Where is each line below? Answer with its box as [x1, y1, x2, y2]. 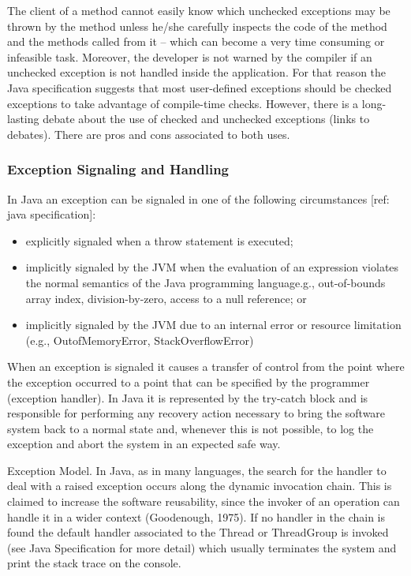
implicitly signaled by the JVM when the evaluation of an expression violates [25, 259, 399, 275]
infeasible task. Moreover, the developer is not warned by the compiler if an [7, 48, 372, 65]
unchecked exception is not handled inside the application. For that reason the [7, 64, 387, 80]
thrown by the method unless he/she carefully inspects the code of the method [7, 17, 387, 34]
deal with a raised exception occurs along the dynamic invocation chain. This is [7, 477, 392, 494]
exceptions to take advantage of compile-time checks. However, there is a [7, 95, 359, 111]
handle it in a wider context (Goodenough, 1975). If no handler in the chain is [7, 508, 386, 525]
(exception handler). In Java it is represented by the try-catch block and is [7, 389, 368, 406]
